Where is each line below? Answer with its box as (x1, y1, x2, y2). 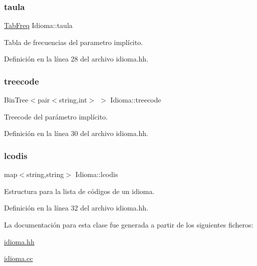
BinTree (4, 94, 29, 105)
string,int (59, 94, 87, 105)
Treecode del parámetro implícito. (4, 111, 108, 121)
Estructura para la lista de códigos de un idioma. (4, 185, 155, 196)
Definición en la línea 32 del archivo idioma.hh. (4, 202, 149, 213)
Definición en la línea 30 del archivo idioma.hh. (4, 128, 149, 138)
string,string (27, 169, 64, 179)
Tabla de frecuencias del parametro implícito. (4, 36, 143, 47)
